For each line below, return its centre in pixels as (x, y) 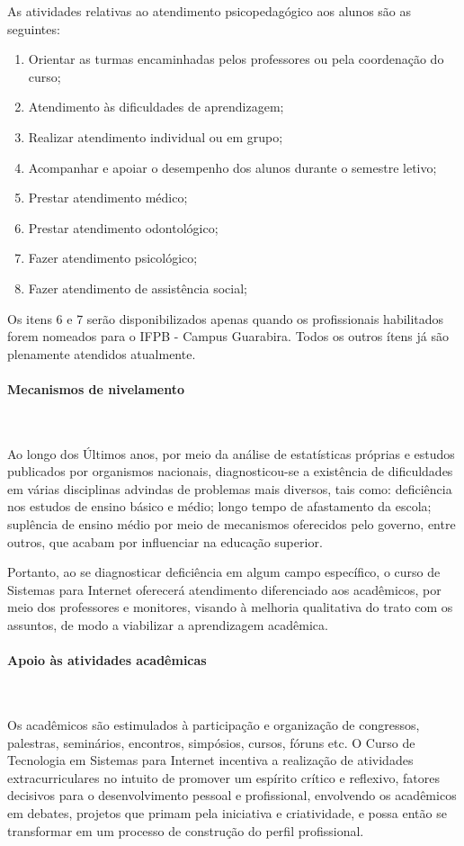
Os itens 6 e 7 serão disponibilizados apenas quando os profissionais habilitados (226, 318)
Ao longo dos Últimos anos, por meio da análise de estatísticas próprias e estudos (231, 453)
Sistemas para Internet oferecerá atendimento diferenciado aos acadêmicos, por (224, 589)
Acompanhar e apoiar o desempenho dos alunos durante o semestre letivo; (232, 167)
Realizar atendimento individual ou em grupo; (156, 136)
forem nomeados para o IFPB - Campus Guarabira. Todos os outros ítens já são (228, 336)
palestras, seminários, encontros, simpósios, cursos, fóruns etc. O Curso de (211, 742)
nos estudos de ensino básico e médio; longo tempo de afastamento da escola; (219, 506)
